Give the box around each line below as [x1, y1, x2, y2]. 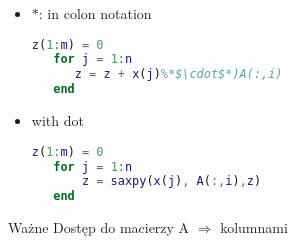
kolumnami [220, 217, 288, 238]
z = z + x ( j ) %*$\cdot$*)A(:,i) [74, 67, 283, 82]
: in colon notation [38, 3, 152, 23]
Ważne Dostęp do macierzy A [8, 217, 190, 238]
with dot [31, 110, 84, 131]
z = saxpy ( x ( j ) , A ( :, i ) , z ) [81, 174, 262, 189]
